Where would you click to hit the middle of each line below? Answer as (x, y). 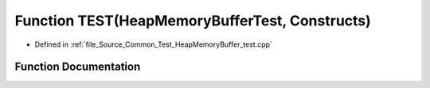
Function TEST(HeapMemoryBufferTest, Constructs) (193, 21)
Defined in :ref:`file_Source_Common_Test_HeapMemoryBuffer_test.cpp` (153, 44)
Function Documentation (78, 67)
